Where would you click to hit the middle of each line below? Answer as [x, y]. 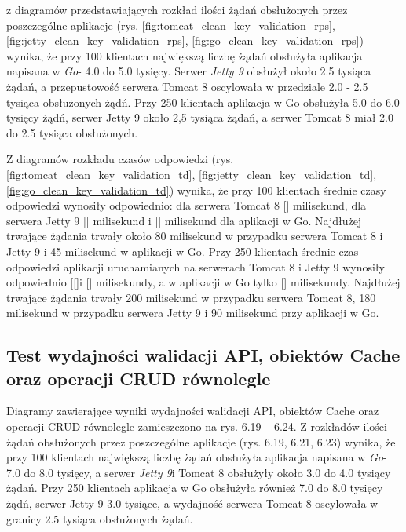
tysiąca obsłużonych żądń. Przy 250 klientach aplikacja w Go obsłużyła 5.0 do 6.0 [203, 102]
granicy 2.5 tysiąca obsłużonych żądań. [100, 518]
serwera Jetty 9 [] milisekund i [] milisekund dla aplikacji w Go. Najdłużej [184, 220]
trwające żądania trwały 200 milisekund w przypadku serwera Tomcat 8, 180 [191, 297]
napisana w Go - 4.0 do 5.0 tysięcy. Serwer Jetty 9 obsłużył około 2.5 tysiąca [189, 71]
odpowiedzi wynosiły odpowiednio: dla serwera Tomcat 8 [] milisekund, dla [187, 205]
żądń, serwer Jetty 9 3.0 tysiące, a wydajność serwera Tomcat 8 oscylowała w [192, 503]
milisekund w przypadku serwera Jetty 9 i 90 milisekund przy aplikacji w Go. [193, 313]
